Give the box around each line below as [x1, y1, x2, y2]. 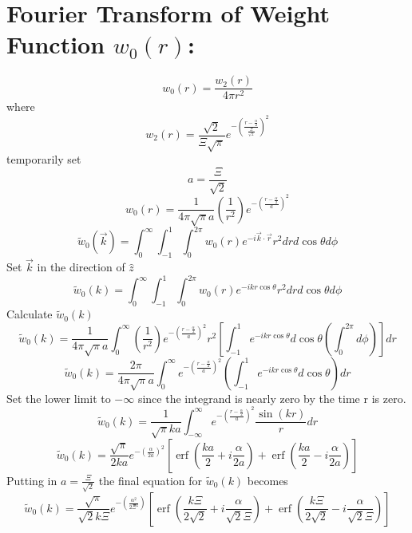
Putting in [6, 472, 57, 488]
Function [6, 28, 105, 61]
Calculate [6, 306, 53, 322]
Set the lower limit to [6, 389, 111, 406]
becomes [247, 472, 288, 488]
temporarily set [6, 151, 81, 168]
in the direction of [37, 259, 125, 275]
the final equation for [98, 472, 203, 488]
